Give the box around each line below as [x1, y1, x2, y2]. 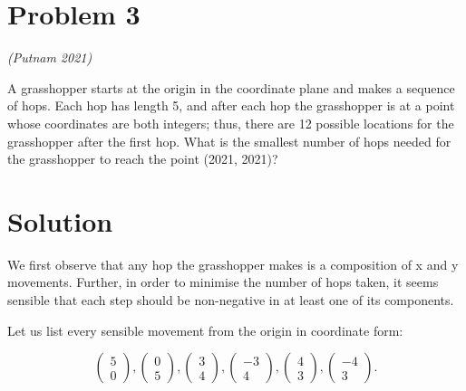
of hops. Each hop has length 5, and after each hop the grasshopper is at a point [7, 96, 455, 115]
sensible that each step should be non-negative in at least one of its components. [7, 291, 454, 309]
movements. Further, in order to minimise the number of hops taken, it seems [7, 272, 439, 291]
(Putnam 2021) [7, 48, 92, 67]
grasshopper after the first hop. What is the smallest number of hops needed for [7, 131, 451, 150]
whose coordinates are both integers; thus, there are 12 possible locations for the [7, 113, 454, 132]
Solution [7, 202, 113, 239]
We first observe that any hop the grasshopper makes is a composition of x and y [7, 254, 459, 273]
